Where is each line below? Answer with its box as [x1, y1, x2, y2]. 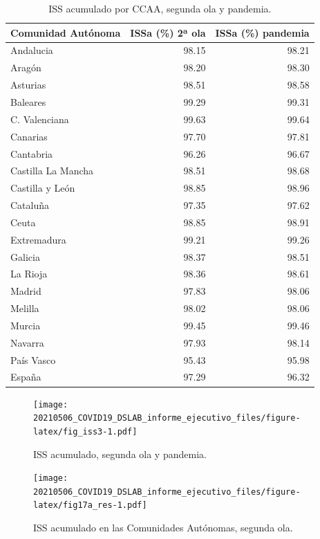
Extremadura [10, 232, 66, 246]
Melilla [10, 301, 39, 316]
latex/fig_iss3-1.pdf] [33, 426, 138, 437]
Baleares [10, 94, 46, 109]
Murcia [10, 318, 41, 332]
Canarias [10, 129, 48, 143]
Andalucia [10, 43, 53, 57]
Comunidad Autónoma [10, 25, 121, 39]
